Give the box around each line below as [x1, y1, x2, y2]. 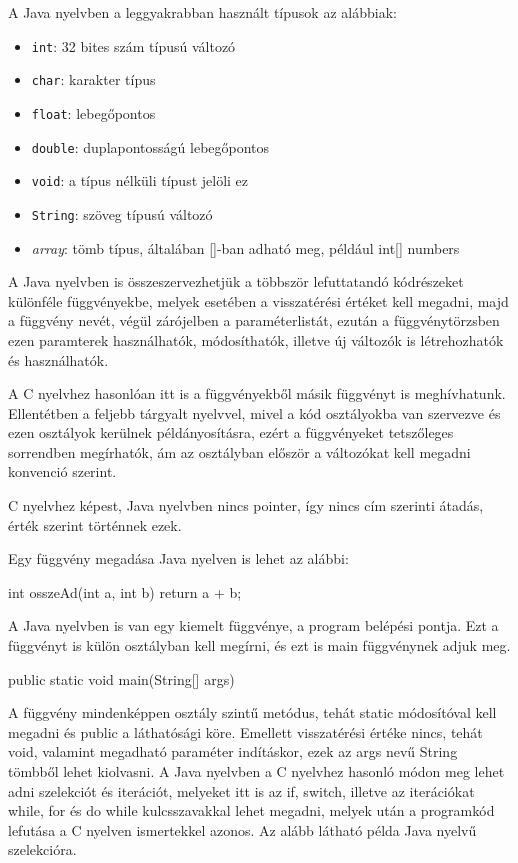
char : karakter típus [31, 69, 156, 90]
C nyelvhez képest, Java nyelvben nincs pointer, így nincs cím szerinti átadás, [8, 495, 484, 516]
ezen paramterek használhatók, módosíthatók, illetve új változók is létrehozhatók [8, 329, 504, 350]
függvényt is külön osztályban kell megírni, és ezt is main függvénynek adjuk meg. [8, 635, 511, 656]
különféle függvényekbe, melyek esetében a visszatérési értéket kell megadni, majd [8, 290, 509, 311]
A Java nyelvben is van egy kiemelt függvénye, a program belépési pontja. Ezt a [8, 615, 499, 636]
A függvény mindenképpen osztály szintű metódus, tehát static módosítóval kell [8, 702, 497, 723]
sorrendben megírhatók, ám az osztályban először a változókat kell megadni [8, 441, 471, 462]
